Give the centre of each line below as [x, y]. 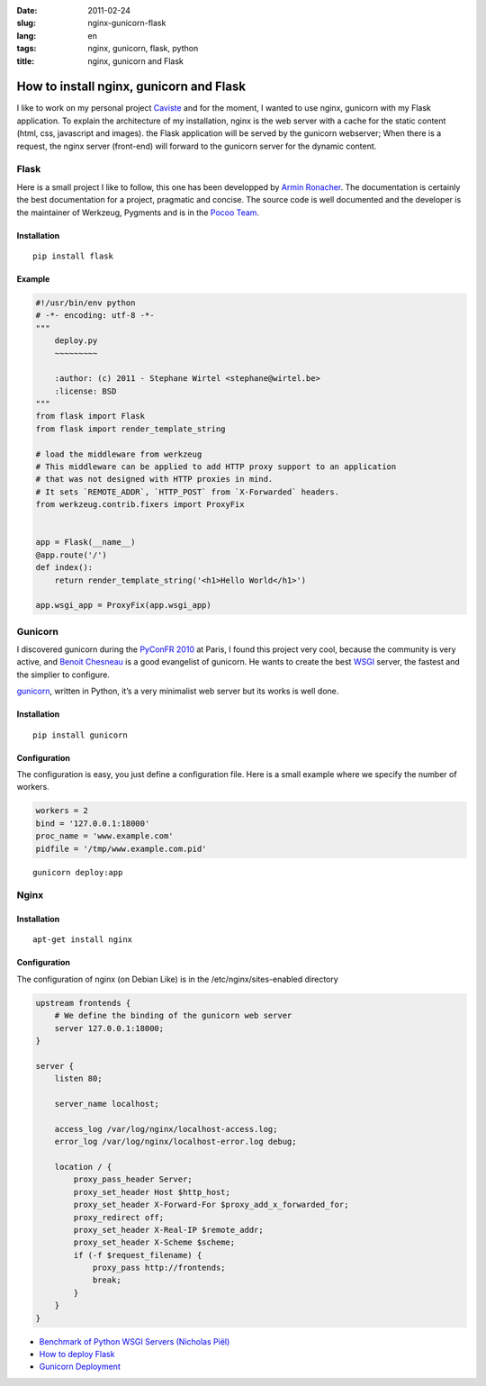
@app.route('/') [72, 555]
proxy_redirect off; [119, 1217]
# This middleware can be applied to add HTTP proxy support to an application [216, 467]
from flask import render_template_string [130, 429]
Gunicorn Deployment [80, 1367]
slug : [26, 23]
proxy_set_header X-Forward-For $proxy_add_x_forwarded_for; [211, 1205]
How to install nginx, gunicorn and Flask [131, 87]
